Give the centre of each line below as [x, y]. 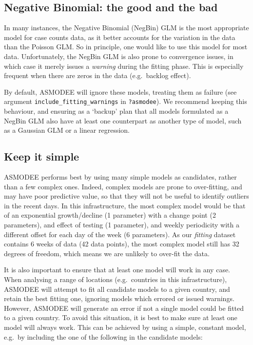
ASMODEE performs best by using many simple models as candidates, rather [120, 177]
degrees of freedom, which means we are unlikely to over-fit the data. [107, 253]
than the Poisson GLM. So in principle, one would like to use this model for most [126, 47]
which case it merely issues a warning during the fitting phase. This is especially [124, 66]
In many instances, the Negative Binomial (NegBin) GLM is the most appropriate [126, 28]
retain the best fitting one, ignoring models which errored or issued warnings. [119, 298]
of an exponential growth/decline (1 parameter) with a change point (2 [110, 215]
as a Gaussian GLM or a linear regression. [67, 130]
